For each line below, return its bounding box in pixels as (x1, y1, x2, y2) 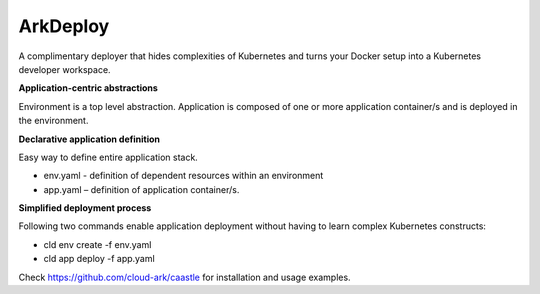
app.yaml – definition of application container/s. (43, 183, 240, 195)
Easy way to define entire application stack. (18, 151, 199, 163)
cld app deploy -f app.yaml (43, 253, 155, 265)
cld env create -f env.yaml (43, 238, 152, 250)
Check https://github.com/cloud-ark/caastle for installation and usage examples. (18, 271, 351, 283)
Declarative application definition (18, 133, 160, 145)
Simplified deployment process (18, 202, 152, 214)
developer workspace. (18, 63, 111, 75)
